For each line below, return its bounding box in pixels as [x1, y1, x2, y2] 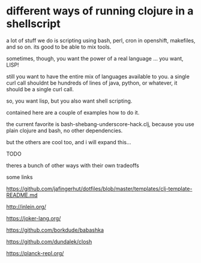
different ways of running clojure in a [6, 4, 194, 18]
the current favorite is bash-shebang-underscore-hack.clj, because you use [6, 120, 194, 127]
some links [6, 173, 33, 181]
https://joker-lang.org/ [6, 214, 61, 222]
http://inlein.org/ [6, 203, 47, 210]
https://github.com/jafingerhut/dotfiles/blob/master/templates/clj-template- [6, 185, 193, 192]
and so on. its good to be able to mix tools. [6, 43, 112, 50]
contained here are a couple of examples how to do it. [6, 109, 140, 116]
